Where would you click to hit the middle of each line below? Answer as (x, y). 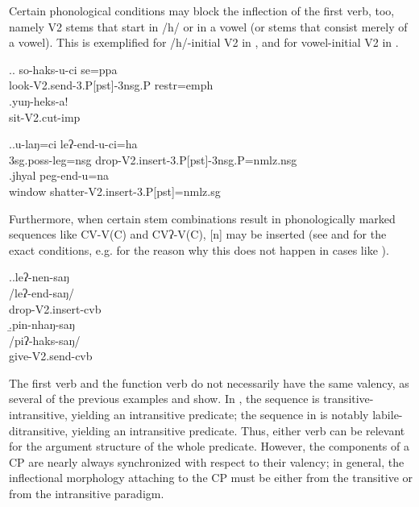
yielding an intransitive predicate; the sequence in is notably (220, 415)
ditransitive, (39, 430)
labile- (388, 415)
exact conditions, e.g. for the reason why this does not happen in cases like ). (199, 249)
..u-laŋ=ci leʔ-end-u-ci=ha (73, 144)
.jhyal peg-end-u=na (59, 175)
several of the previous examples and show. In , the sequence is (164, 399)
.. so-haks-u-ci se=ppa (63, 69)
